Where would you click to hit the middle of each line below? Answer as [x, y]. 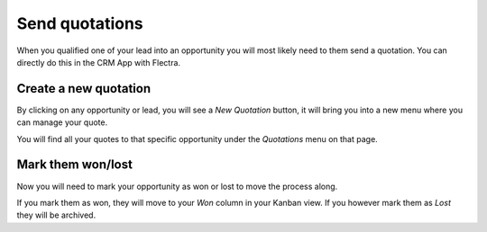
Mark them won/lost [74, 165]
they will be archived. [56, 215]
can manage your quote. [62, 122]
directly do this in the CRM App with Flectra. [98, 62]
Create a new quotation [84, 89]
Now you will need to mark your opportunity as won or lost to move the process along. [177, 186]
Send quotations [80, 23]
